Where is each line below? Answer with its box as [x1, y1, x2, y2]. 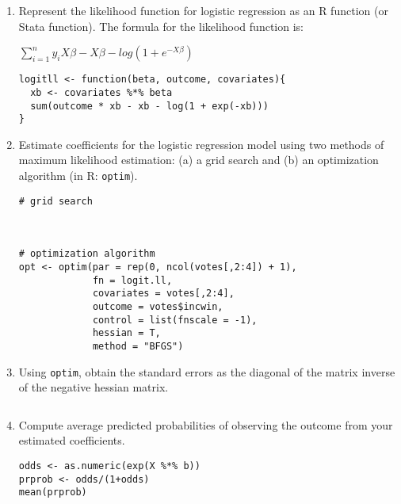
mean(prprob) [18, 487, 87, 498]
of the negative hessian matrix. [18, 379, 169, 395]
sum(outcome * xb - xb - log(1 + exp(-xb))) [30, 100, 269, 112]
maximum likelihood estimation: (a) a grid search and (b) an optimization [18, 151, 379, 168]
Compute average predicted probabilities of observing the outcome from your [18, 416, 393, 433]
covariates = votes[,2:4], [92, 288, 235, 300]
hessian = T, [92, 327, 161, 339]
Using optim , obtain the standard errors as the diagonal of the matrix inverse [18, 363, 395, 380]
